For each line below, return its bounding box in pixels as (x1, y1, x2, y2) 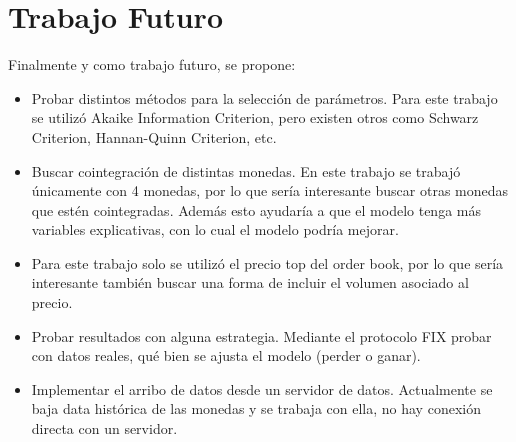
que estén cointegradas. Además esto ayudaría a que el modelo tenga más (31, 199, 481, 220)
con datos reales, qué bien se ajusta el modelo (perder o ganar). (31, 345, 421, 366)
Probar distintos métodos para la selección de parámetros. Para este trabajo (31, 87, 498, 108)
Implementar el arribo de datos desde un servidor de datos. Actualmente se (31, 378, 493, 399)
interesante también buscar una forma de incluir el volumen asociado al (31, 272, 469, 293)
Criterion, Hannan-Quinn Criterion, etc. (31, 126, 277, 147)
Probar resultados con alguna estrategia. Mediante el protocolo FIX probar (31, 325, 492, 346)
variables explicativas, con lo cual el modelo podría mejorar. (31, 219, 399, 240)
